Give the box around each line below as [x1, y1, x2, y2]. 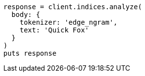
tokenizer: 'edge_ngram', [19, 18, 118, 26]
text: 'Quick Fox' [19, 26, 89, 34]
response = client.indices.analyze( [3, 3, 142, 11]
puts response [3, 49, 57, 57]
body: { [11, 11, 40, 18]
